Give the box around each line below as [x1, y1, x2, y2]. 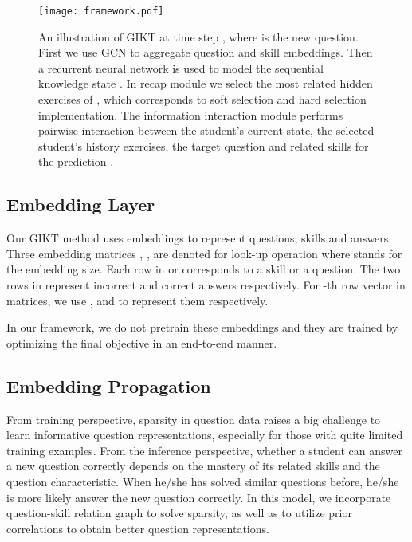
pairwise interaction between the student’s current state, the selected [38, 122, 375, 139]
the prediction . [38, 153, 114, 170]
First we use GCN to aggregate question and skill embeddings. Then [38, 44, 373, 61]
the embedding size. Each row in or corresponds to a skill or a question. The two [6, 261, 401, 277]
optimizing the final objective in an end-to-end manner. [6, 334, 277, 351]
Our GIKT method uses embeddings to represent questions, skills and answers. [6, 230, 392, 246]
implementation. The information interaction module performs [38, 106, 343, 123]
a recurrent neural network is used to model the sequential [38, 59, 324, 76]
